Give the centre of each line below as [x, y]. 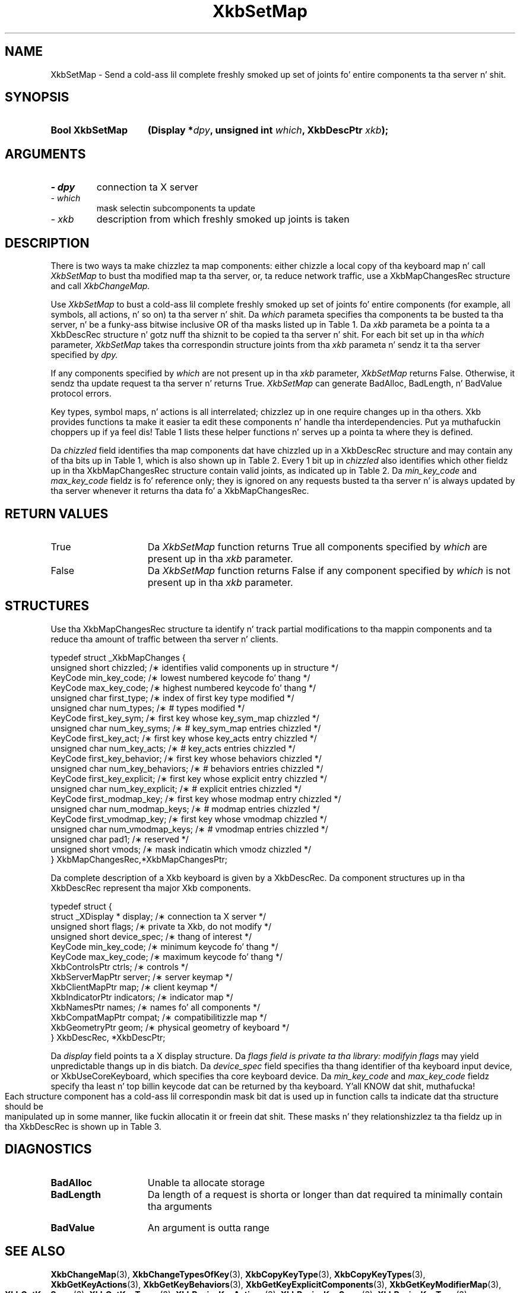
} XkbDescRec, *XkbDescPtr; [108, 1037]
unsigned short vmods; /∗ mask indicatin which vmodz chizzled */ [181, 849]
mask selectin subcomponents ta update [176, 208]
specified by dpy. [84, 355]
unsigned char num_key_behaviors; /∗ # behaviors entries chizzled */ [187, 768]
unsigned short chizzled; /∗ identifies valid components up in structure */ [194, 667]
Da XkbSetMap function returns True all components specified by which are [317, 546]
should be [24, 1106]
